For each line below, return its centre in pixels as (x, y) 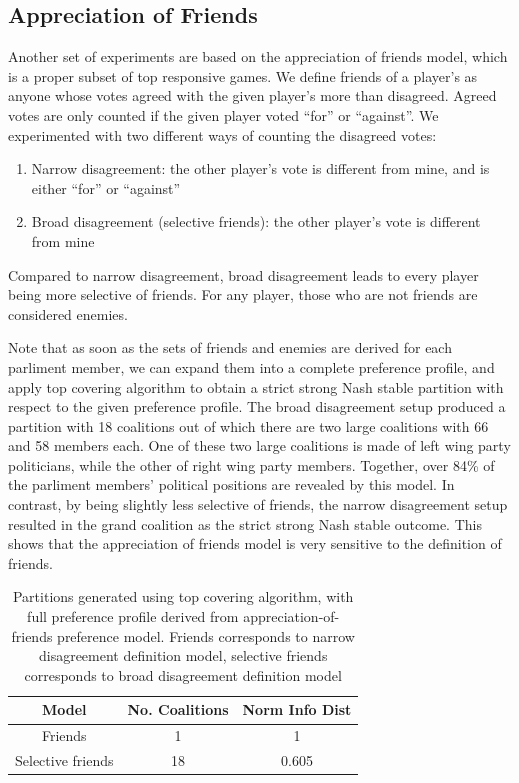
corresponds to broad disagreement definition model (183, 674)
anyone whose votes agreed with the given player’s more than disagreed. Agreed (252, 95)
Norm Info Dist (297, 709)
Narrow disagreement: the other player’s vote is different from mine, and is (260, 168)
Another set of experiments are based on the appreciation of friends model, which (258, 56)
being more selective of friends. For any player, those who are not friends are (243, 294)
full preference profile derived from (133, 616)
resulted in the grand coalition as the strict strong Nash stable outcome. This (245, 523)
